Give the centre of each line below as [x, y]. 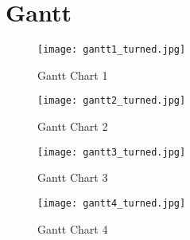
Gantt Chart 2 [73, 126]
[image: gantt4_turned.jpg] [112, 203]
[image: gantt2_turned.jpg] [112, 101]
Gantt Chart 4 [73, 228]
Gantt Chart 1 [73, 75]
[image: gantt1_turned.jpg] [112, 50]
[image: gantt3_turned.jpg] [112, 152]
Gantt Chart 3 [73, 177]
